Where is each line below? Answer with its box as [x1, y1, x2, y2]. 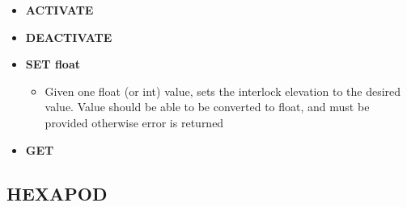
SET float [25, 56, 80, 72]
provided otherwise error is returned [45, 114, 224, 130]
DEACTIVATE [25, 28, 112, 45]
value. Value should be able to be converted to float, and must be [45, 98, 370, 115]
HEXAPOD [6, 180, 108, 205]
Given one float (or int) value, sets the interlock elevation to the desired [45, 82, 401, 99]
